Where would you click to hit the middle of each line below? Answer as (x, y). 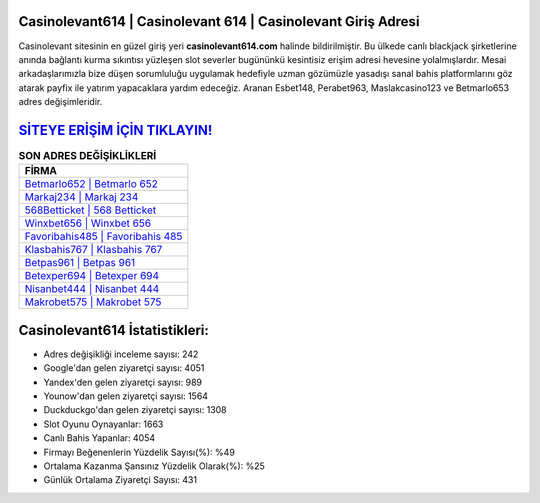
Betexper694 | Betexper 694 (92, 276)
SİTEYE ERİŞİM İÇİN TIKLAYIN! (115, 130)
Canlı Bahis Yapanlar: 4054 (99, 438)
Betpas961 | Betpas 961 (80, 263)
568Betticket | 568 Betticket (90, 210)
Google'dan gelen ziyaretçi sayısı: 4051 (124, 368)
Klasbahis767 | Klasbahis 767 (93, 250)
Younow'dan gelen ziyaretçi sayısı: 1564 (126, 396)
